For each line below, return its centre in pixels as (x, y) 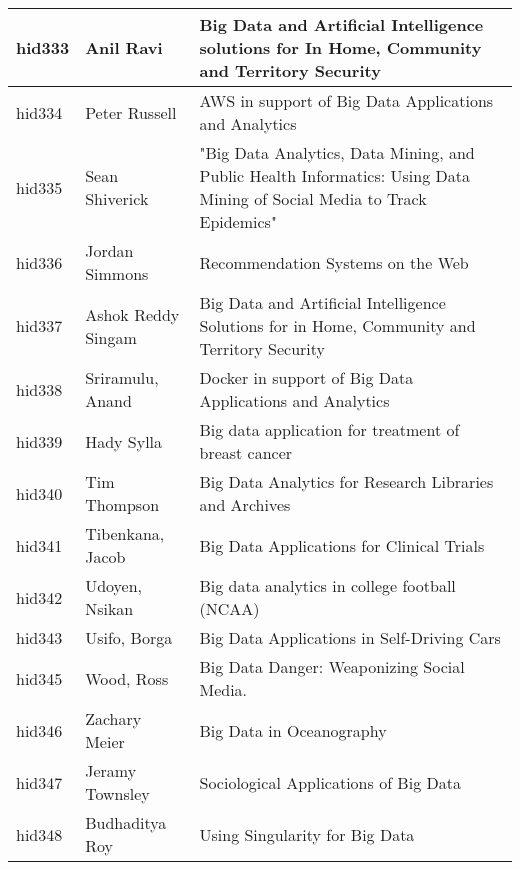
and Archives (245, 504)
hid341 (39, 545)
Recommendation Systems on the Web (334, 262)
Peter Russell (131, 112)
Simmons (117, 273)
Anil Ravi (124, 47)
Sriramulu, (122, 377)
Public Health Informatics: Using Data (334, 175)
